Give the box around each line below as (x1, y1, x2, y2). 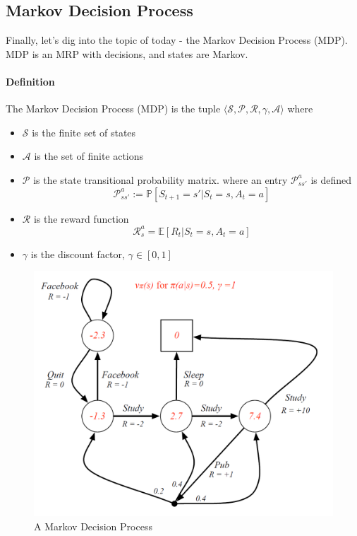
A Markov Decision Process (34, 518, 152, 533)
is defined (310, 172, 352, 187)
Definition (6, 74, 55, 88)
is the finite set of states (32, 124, 136, 139)
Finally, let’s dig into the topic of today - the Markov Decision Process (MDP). (6, 33, 348, 47)
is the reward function (33, 211, 129, 226)
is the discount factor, (30, 246, 125, 261)
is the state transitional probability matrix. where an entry (33, 172, 288, 187)
